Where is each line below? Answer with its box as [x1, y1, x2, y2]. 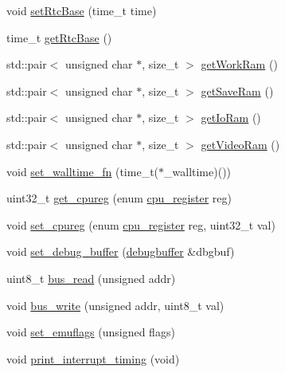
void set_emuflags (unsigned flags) [6, 324, 175, 340]
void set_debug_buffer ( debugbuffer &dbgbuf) [6, 243, 235, 260]
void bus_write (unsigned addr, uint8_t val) [6, 296, 224, 313]
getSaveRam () [201, 82, 274, 99]
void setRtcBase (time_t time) [6, 2, 157, 18]
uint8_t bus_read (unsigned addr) [6, 269, 176, 286]
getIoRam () [201, 109, 261, 126]
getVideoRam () [201, 135, 280, 152]
